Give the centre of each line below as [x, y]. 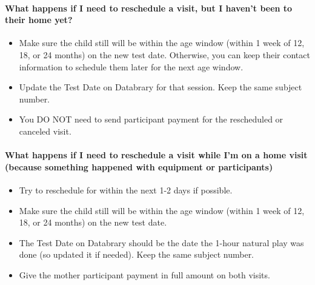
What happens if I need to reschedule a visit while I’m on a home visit [156, 155]
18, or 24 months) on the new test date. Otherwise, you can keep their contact [164, 54]
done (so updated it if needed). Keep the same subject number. [137, 254]
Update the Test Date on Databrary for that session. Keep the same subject [161, 87]
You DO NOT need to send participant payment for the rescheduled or [151, 119]
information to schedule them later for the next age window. [131, 66]
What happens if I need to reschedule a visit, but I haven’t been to [149, 8]
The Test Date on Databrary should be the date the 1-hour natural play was [161, 242]
